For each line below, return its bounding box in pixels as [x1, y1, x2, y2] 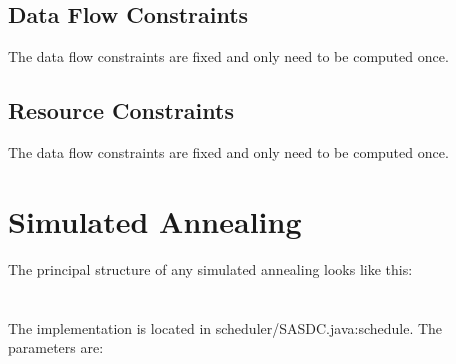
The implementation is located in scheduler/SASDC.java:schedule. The [8, 317, 443, 338]
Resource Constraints [8, 95, 234, 126]
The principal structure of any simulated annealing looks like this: [8, 258, 413, 279]
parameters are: [8, 337, 104, 358]
